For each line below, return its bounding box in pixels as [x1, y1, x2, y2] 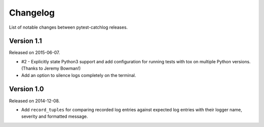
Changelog [9, 7, 55, 18]
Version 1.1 [9, 37, 43, 45]
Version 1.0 [9, 85, 44, 93]
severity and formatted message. [21, 113, 88, 119]
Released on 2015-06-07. [9, 50, 60, 55]
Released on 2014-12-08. [9, 98, 60, 104]
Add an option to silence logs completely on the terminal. [21, 72, 136, 78]
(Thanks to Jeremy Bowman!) [21, 66, 81, 72]
